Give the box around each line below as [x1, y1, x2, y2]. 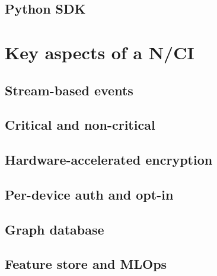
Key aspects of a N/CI [5, 40, 194, 64]
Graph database [5, 220, 104, 238]
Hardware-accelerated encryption [5, 150, 213, 169]
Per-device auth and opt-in [5, 185, 174, 203]
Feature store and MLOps [5, 255, 167, 273]
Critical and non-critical [5, 115, 155, 134]
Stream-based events [5, 81, 133, 99]
